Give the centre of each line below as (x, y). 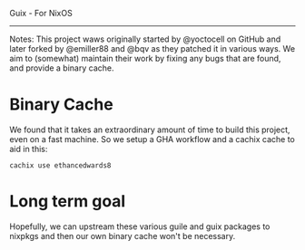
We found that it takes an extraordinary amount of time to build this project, (150, 130)
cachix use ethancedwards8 (60, 165)
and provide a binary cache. (62, 68)
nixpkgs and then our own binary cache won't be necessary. (123, 236)
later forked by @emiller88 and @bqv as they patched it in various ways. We (152, 48)
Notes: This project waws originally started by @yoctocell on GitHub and (145, 39)
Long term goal (68, 202)
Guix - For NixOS (41, 13)
